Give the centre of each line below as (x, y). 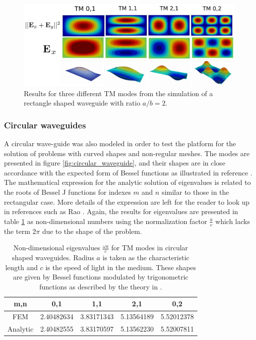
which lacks (233, 221)
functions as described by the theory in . (101, 286)
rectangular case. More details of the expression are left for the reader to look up (127, 201)
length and (22, 267)
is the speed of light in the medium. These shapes (121, 267)
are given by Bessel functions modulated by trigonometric (101, 277)
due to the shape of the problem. (92, 231)
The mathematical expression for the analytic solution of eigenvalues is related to (128, 182)
